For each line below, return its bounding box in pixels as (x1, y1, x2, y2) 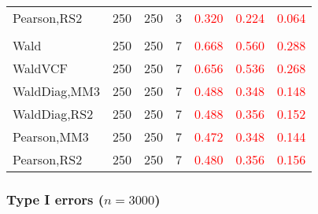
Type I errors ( (6, 189, 105, 208)
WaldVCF (13, 59, 68, 77)
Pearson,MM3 (13, 127, 89, 146)
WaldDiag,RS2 (13, 105, 94, 123)
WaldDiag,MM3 (13, 82, 100, 100)
